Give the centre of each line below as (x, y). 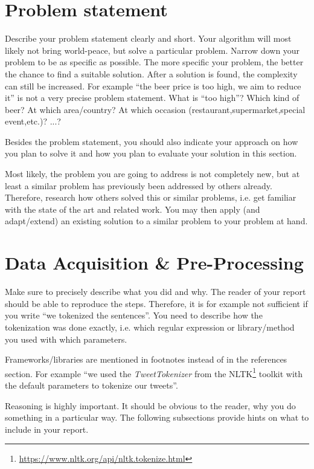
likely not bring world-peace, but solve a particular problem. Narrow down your (152, 50)
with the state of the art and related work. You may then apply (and (133, 209)
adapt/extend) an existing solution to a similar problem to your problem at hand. (156, 221)
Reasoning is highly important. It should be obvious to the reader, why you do (150, 405)
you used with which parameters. (66, 339)
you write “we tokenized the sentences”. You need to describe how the (134, 315)
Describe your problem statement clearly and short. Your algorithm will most (148, 38)
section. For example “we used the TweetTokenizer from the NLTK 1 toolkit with (154, 372)
